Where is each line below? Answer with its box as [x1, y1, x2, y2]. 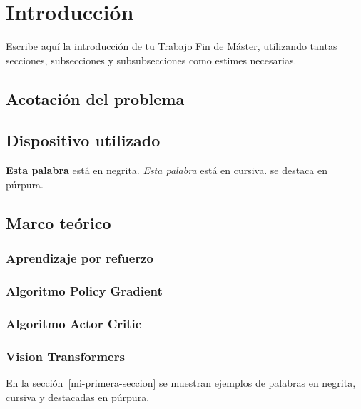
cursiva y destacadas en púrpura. [6, 389, 150, 404]
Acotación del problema [6, 87, 185, 109]
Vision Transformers [6, 347, 125, 365]
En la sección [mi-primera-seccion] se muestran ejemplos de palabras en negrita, [6, 375, 356, 390]
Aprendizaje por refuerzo [6, 249, 153, 267]
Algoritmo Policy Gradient [6, 282, 163, 300]
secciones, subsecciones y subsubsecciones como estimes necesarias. [6, 52, 297, 67]
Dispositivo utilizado [6, 129, 161, 151]
